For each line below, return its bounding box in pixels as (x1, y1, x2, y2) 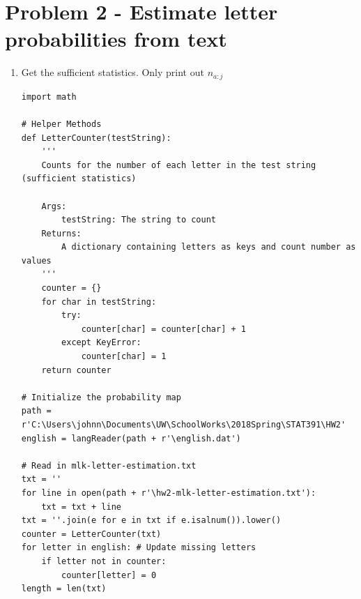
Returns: (41, 228, 82, 238)
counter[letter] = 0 (61, 570, 157, 580)
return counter (41, 365, 112, 375)
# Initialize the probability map (21, 392, 181, 402)
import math (21, 91, 77, 102)
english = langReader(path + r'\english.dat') (21, 433, 241, 443)
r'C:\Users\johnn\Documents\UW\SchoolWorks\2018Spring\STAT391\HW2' (21, 420, 346, 430)
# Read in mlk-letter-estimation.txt (21, 460, 197, 471)
